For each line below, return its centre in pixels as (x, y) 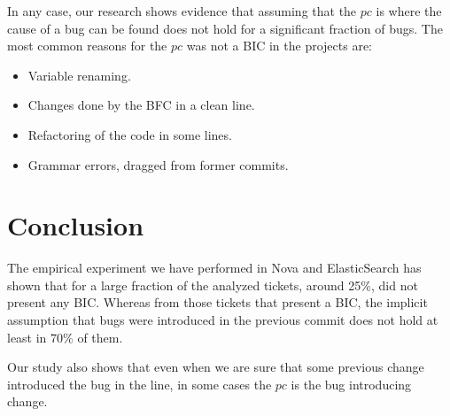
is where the (409, 11)
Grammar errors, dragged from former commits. (158, 164)
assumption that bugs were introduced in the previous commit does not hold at (223, 320)
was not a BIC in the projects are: (279, 46)
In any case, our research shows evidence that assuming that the (182, 11)
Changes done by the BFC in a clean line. (141, 105)
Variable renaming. (79, 75)
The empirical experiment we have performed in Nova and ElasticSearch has (214, 268)
